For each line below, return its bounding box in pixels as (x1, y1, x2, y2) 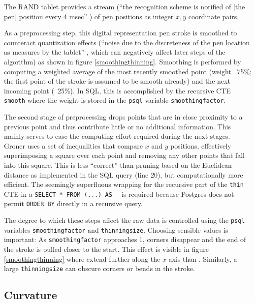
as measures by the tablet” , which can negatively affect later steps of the (4, 47, 225, 57)
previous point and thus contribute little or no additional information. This (4, 121, 231, 131)
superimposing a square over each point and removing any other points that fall (4, 150, 245, 160)
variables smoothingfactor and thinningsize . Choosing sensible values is (4, 224, 228, 235)
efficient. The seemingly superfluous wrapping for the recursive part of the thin (4, 179, 244, 189)
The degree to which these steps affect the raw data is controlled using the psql (4, 215, 245, 225)
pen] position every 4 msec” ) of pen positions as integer (4, 11, 174, 21)
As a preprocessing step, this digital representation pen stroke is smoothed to (4, 28, 237, 38)
